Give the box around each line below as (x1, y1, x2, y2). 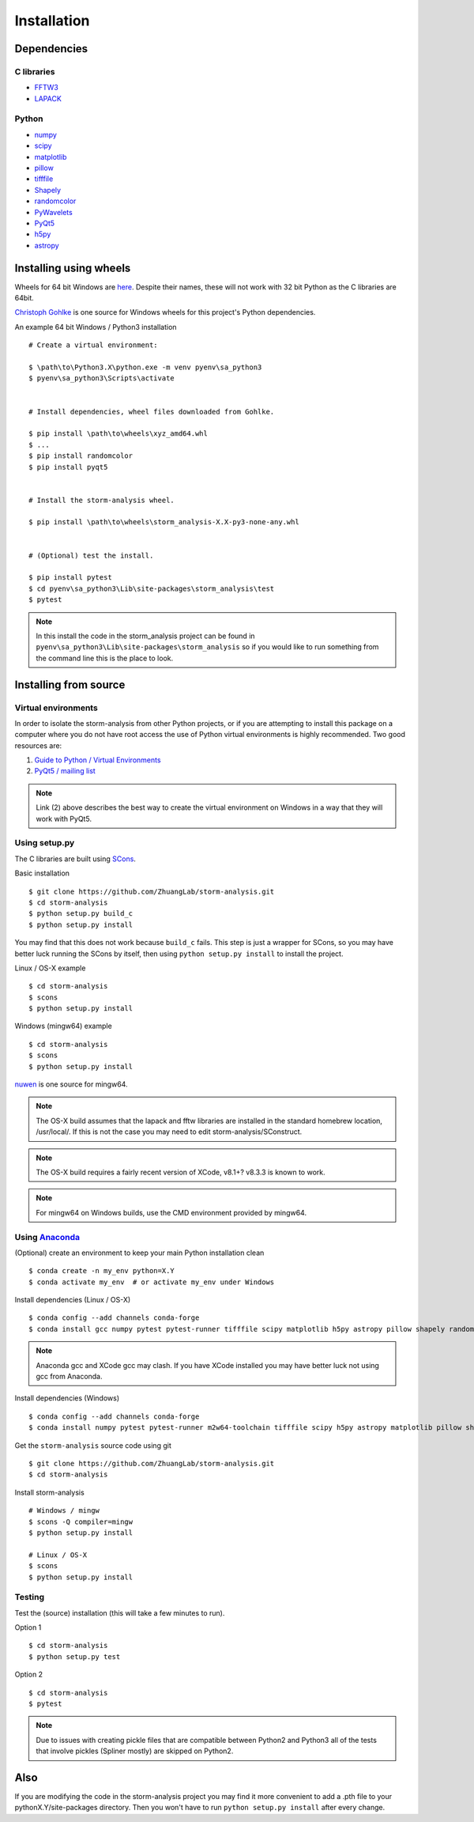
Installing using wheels (14, 261, 131, 274)
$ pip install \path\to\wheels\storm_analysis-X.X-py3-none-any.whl (28, 518, 299, 527)
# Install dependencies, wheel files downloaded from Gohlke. (28, 407, 275, 416)
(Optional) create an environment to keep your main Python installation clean (14, 1248, 265, 1257)
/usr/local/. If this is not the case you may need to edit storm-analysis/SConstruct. (36, 1127, 303, 1136)
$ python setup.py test (28, 1652, 121, 1661)
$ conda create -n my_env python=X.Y (28, 1266, 175, 1276)
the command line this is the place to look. (36, 653, 174, 663)
